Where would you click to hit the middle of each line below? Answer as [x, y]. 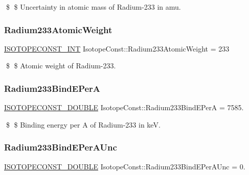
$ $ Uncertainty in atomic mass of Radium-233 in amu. [93, 7]
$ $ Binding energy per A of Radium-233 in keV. [83, 124]
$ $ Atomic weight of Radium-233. [61, 66]
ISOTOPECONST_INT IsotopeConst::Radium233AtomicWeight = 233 [117, 48]
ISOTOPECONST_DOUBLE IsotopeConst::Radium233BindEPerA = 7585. [124, 107]
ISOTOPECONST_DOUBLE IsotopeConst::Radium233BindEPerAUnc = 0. [125, 166]
